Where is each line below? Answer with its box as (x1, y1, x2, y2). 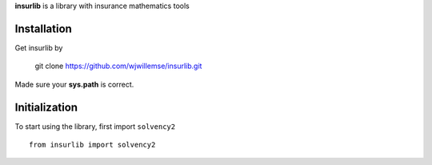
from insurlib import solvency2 (29, 140, 156, 149)
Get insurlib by (14, 42, 63, 52)
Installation (14, 22, 72, 35)
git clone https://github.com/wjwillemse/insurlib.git (34, 61, 202, 71)
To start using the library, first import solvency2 (14, 121, 176, 131)
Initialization (14, 100, 78, 114)
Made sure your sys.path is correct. (14, 79, 134, 89)
